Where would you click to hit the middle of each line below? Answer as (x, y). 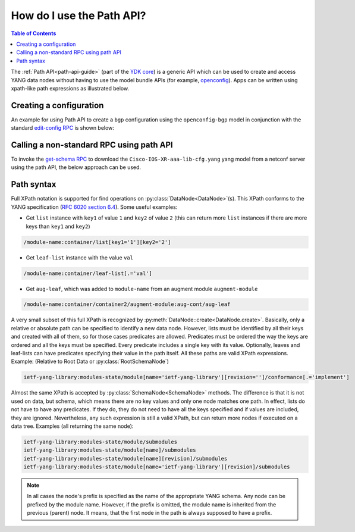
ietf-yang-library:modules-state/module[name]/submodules (110, 450)
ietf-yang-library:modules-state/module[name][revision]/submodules (125, 459)
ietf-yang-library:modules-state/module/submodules (100, 442)
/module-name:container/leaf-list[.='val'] (88, 273)
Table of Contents (34, 33)
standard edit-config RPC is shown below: (62, 128)
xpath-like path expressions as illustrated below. (70, 88)
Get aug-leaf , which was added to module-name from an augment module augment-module (142, 289)
